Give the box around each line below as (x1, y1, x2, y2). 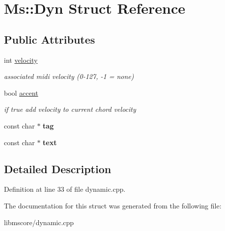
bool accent (4, 87, 38, 98)
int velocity (4, 54, 38, 65)
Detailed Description (4, 161, 112, 176)
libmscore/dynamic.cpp (4, 217, 74, 227)
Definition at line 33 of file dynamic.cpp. (4, 184, 126, 194)
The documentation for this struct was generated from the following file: (4, 200, 222, 210)
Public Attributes (4, 31, 95, 47)
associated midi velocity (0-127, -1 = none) (4, 71, 134, 81)
